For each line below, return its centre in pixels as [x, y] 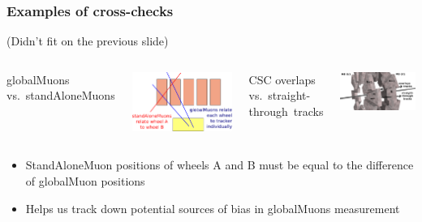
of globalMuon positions [85, 181]
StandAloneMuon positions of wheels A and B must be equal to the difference [220, 165]
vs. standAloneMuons [61, 95]
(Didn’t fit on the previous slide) [88, 41]
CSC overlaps [282, 79]
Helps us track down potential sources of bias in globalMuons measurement [213, 208]
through [268, 111]
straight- [289, 95]
